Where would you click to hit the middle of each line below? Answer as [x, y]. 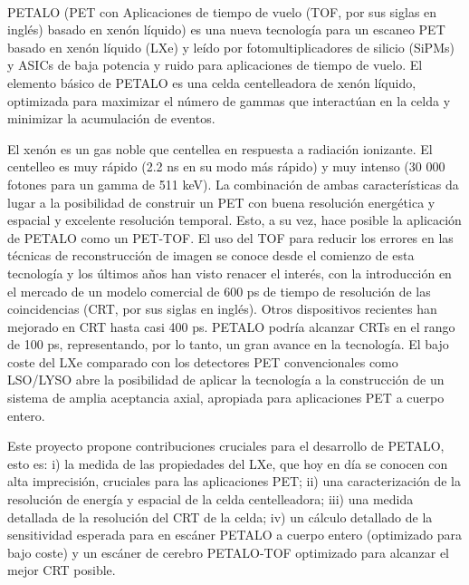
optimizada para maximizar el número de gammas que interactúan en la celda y [229, 100]
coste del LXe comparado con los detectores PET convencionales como [203, 361]
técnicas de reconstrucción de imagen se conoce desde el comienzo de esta [211, 255]
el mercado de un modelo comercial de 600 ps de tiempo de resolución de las [219, 291]
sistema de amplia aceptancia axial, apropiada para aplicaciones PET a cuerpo [226, 398]
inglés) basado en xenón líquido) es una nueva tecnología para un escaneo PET [226, 29]
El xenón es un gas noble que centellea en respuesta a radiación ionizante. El [220, 148]
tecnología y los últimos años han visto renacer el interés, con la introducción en [230, 273]
